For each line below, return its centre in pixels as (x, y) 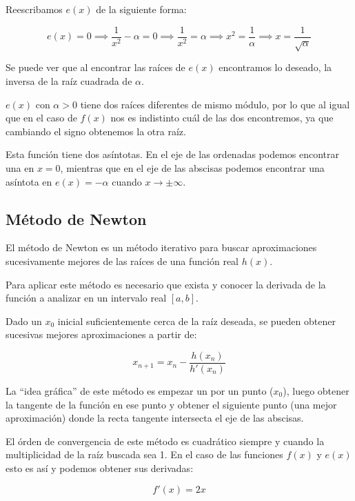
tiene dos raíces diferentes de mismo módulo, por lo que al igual (215, 104)
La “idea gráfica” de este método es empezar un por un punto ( (140, 391)
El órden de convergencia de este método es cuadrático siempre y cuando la (165, 441)
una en (20, 167)
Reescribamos (34, 9)
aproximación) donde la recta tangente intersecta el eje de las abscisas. (155, 418)
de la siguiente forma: (141, 9)
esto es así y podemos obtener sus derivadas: (100, 468)
